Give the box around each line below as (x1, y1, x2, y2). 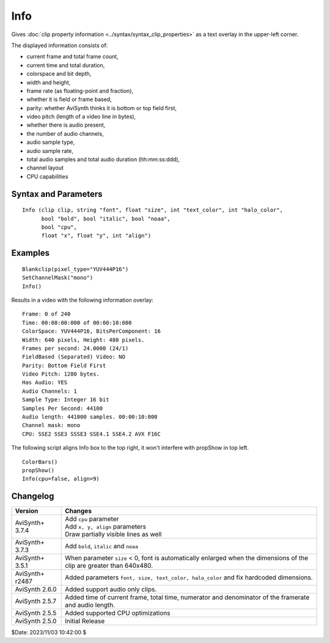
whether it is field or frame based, (26, 95, 112, 103)
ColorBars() (22, 458, 58, 465)
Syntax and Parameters (11, 188, 103, 199)
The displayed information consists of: (11, 42, 108, 49)
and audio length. (65, 601, 116, 609)
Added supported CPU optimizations (65, 609, 170, 617)
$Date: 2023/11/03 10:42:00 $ (11, 629, 87, 636)
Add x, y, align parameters (65, 522, 147, 531)
